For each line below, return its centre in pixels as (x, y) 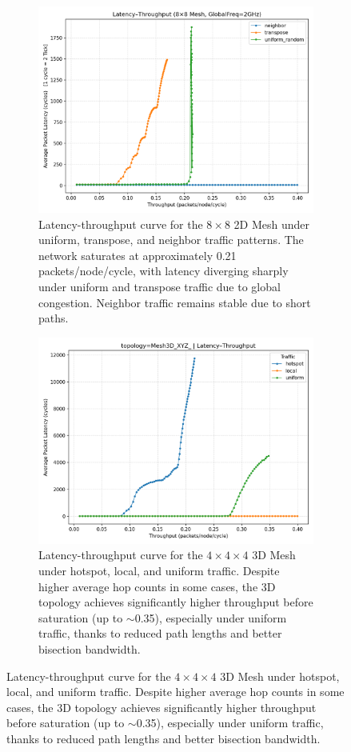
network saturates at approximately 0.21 (138, 255)
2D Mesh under (271, 224)
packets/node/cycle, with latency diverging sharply (164, 271)
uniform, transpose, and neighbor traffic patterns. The (171, 240)
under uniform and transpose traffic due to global (160, 286)
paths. (54, 318)
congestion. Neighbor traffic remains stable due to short (175, 302)
